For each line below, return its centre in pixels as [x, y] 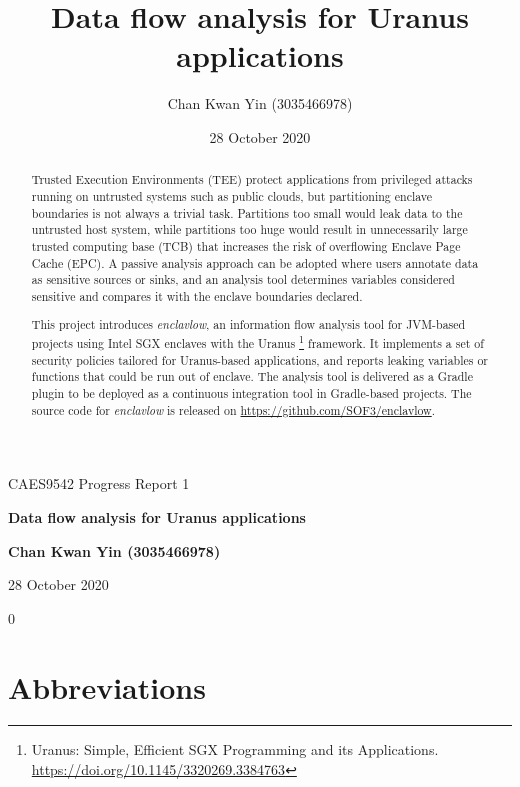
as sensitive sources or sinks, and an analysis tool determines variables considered [243, 279]
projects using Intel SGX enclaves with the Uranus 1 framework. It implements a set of [257, 342]
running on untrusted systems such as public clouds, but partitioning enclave [232, 195]
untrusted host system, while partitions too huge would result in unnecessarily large [249, 229]
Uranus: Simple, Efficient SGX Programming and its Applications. [235, 749]
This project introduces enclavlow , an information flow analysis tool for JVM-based [248, 324]
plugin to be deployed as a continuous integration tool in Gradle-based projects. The [251, 393]
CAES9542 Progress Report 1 [99, 483]
